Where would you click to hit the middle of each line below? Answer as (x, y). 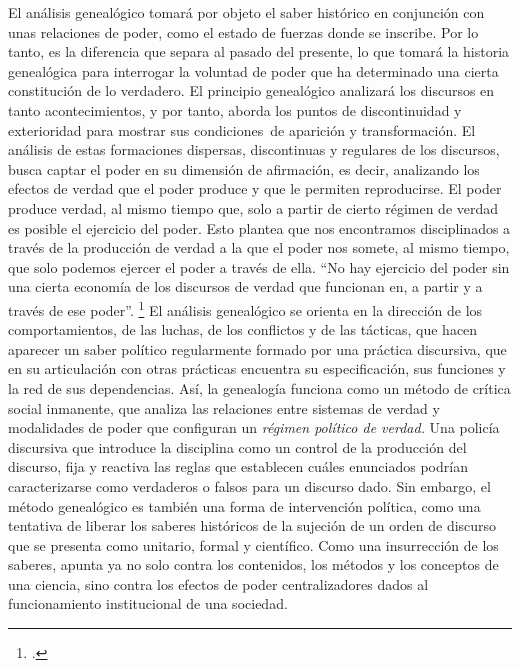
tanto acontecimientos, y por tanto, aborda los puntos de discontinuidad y (235, 109)
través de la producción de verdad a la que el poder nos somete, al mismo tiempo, (259, 247)
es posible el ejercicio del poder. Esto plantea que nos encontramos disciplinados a (259, 227)
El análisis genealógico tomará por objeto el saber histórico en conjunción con (246, 12)
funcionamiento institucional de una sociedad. (148, 603)
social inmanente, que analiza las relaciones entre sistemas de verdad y (224, 407)
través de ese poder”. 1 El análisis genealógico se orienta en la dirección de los (245, 308)
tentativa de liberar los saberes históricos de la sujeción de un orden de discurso (252, 525)
